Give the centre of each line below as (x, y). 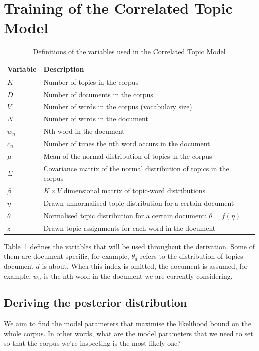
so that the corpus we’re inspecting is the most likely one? (92, 343)
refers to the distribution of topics (191, 256)
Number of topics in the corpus (91, 81)
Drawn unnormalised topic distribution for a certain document (139, 202)
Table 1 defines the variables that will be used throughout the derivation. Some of (129, 246)
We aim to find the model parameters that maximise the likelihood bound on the (128, 323)
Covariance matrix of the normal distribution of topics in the (136, 168)
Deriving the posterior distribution (96, 302)
